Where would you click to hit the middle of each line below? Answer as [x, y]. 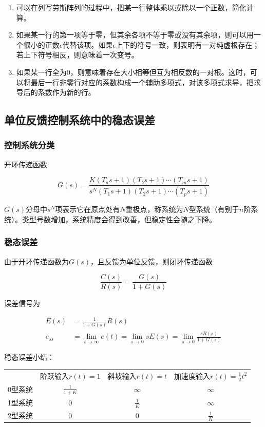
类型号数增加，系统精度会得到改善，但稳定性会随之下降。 [119, 219]
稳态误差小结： [29, 357]
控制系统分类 [30, 145]
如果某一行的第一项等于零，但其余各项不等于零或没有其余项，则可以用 [135, 35]
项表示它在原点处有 [88, 209]
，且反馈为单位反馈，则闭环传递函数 [152, 261]
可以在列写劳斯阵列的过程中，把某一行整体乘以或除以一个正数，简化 [131, 7]
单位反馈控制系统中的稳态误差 [80, 120]
